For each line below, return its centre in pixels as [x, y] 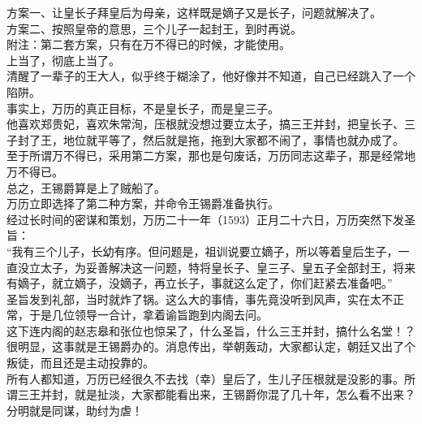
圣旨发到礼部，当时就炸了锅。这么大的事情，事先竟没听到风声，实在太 [194, 299]
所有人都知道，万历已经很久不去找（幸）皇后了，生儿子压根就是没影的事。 [205, 378]
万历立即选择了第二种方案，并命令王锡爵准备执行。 [143, 203]
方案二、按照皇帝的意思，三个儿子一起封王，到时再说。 [154, 28]
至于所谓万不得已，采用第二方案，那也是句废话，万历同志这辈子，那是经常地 [211, 156]
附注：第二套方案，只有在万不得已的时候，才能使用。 [149, 44]
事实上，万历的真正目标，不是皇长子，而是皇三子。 [143, 108]
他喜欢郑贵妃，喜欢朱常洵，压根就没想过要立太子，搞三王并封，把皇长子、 [205, 124]
